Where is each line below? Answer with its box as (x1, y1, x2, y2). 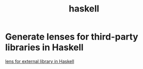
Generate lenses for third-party (5, 31, 138, 42)
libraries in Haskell (5, 42, 84, 53)
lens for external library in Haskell (5, 58, 74, 64)
